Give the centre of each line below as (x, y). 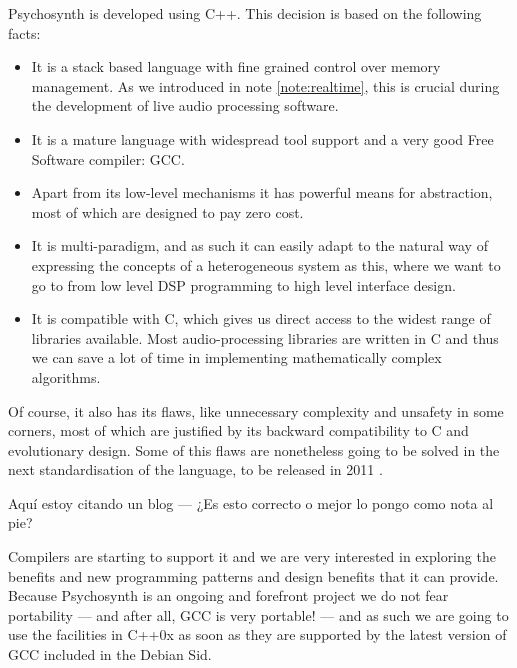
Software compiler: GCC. (108, 158)
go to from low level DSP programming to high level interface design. (243, 284)
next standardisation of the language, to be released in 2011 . (195, 469)
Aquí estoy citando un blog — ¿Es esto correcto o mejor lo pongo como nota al (251, 502)
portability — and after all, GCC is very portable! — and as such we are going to (258, 614)
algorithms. (66, 376)
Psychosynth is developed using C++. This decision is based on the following (245, 13)
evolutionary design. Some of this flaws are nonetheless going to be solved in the (254, 449)
